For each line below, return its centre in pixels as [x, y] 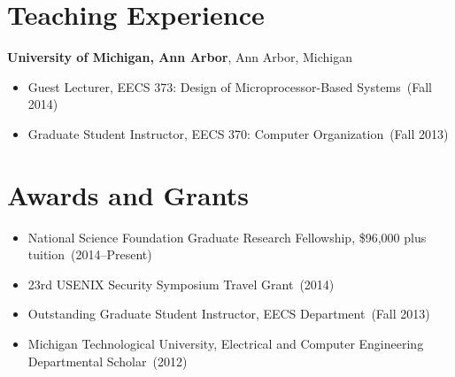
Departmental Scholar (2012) [108, 361]
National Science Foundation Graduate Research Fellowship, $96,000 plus [227, 237]
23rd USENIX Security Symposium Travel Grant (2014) [181, 284]
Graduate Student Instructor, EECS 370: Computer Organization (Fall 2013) [238, 133]
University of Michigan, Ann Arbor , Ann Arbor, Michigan [180, 57]
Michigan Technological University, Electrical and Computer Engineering [226, 343]
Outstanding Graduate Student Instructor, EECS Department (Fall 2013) [229, 314]
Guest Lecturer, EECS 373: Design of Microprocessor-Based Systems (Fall [230, 86]
